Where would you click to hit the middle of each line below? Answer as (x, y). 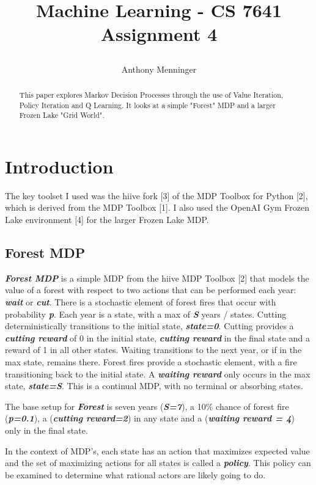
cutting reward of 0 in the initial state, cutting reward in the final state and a (157, 337)
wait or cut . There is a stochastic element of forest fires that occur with (141, 302)
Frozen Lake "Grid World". (62, 115)
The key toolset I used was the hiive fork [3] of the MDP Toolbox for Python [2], (156, 195)
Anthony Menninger (159, 69)
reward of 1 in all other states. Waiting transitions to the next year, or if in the (153, 350)
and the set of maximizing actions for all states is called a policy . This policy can (158, 463)
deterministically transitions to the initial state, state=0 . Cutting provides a (149, 326)
